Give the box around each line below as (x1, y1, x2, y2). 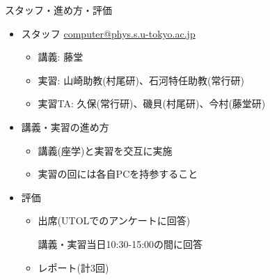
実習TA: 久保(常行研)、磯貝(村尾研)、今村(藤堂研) (38, 96, 266, 111)
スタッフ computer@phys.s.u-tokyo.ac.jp (21, 26, 196, 40)
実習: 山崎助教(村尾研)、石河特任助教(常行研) (38, 72, 244, 87)
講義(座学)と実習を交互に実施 (38, 143, 173, 157)
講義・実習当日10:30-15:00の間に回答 (38, 236, 203, 251)
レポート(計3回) (38, 260, 109, 274)
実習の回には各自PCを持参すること (38, 166, 198, 181)
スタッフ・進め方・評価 (5, 3, 112, 17)
